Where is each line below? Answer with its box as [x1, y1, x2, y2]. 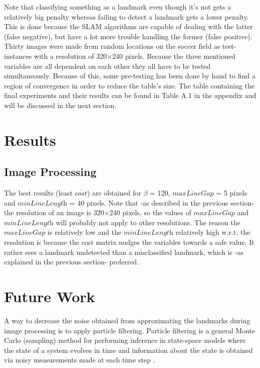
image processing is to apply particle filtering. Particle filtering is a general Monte [4, 325, 255, 335]
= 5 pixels [216, 188, 247, 198]
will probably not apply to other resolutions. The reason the [56, 217, 240, 227]
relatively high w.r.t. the [175, 227, 250, 237]
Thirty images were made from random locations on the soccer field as [4, 41, 220, 51]
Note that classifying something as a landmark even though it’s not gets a [4, 2, 231, 12]
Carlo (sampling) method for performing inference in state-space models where [4, 335, 245, 345]
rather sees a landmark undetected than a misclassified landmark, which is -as [4, 246, 243, 257]
